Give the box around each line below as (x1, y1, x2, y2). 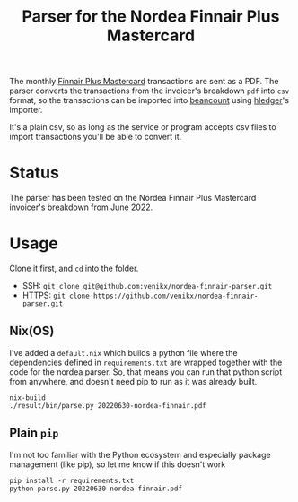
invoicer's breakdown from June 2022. (9, 202, 153, 212)
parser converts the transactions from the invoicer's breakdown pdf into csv (9, 85, 290, 96)
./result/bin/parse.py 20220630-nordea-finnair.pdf (9, 401, 206, 410)
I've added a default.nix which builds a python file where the (9, 347, 238, 358)
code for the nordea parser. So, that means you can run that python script (9, 366, 283, 377)
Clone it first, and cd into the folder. (9, 263, 139, 274)
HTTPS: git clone (22, 290, 90, 301)
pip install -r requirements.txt (9, 476, 135, 485)
